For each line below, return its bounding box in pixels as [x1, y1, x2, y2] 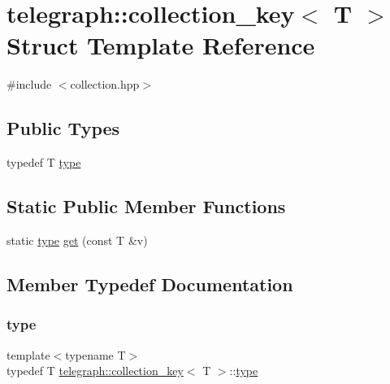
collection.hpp [70, 76, 140, 93]
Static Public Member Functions [6, 194, 286, 219]
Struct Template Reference [6, 28, 315, 62]
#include [6, 76, 52, 93]
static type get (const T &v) [6, 231, 148, 248]
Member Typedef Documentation [6, 271, 293, 296]
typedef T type [6, 154, 81, 171]
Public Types [6, 116, 120, 141]
